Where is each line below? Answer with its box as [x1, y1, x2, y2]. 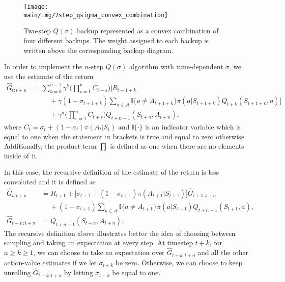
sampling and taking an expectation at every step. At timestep [4, 237, 193, 248]
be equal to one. [112, 267, 161, 278]
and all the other [198, 247, 249, 257]
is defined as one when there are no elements [110, 141, 244, 151]
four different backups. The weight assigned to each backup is [24, 35, 209, 45]
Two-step [24, 26, 51, 36]
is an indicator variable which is [145, 121, 241, 131]
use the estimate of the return [4, 71, 94, 81]
